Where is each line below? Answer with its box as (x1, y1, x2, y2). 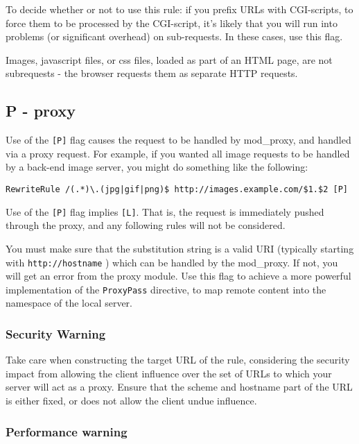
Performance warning (6, 422, 128, 440)
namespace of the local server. (6, 296, 132, 310)
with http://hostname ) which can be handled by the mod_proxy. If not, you (6, 255, 338, 269)
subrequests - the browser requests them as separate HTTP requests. (6, 66, 298, 80)
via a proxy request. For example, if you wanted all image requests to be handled (6, 146, 350, 160)
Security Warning (6, 325, 106, 342)
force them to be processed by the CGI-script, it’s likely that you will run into (6, 15, 338, 30)
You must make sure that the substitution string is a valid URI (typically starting (6, 241, 354, 255)
